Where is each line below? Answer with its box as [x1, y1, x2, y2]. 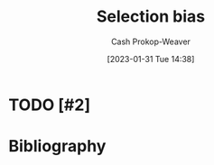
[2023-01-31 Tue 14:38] [107, 53, 195, 64]
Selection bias [96, 6, 205, 27]
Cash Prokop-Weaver [110, 36, 191, 47]
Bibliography [8, 136, 107, 157]
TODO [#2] [8, 95, 91, 115]
